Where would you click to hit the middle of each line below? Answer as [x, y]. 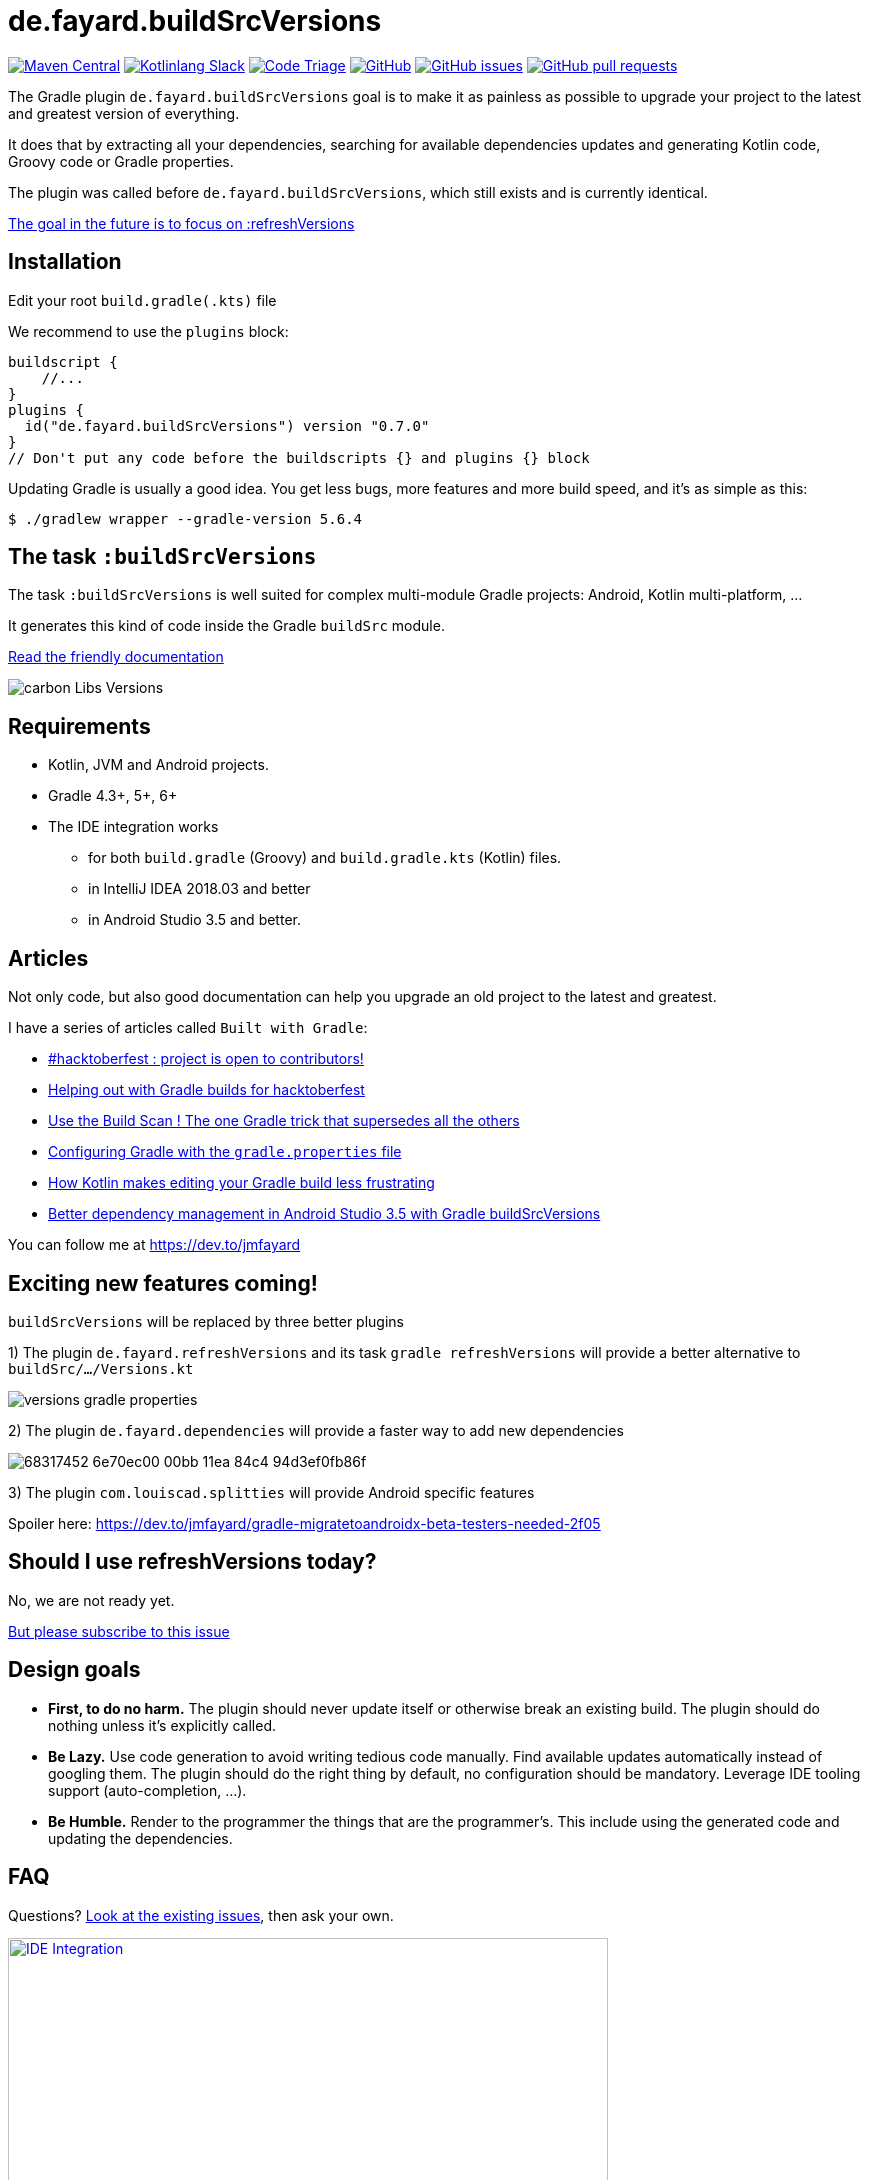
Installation [65, 262]
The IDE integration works [133, 827]
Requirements [79, 726]
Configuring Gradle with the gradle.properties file [225, 1152]
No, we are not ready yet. [91, 1600]
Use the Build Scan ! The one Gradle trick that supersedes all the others [284, 1121]
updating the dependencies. [140, 1838]
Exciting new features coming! [163, 1283]
